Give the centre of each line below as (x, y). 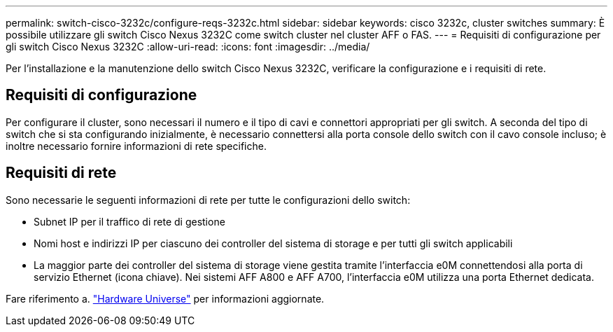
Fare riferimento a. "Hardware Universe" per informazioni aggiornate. (165, 298)
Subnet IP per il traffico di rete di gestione (129, 221)
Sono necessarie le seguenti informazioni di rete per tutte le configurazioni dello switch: (208, 200)
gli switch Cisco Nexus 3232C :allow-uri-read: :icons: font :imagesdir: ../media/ (188, 47)
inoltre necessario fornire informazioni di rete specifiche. (136, 146)
